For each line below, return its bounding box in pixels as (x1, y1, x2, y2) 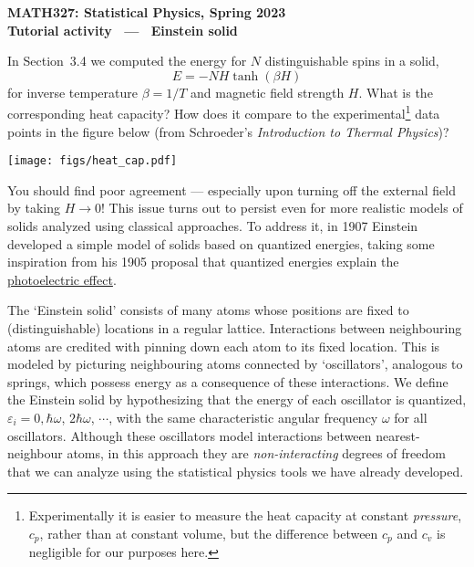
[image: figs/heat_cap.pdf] (7, 154, 178, 168)
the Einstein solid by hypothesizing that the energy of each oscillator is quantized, (7, 390, 467, 409)
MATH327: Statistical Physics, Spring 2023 (7, 3, 286, 21)
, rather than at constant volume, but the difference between (39, 523, 378, 542)
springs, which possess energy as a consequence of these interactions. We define (7, 372, 448, 391)
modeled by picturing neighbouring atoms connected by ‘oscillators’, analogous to (7, 354, 463, 373)
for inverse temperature (7, 82, 138, 101)
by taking (7, 198, 60, 217)
